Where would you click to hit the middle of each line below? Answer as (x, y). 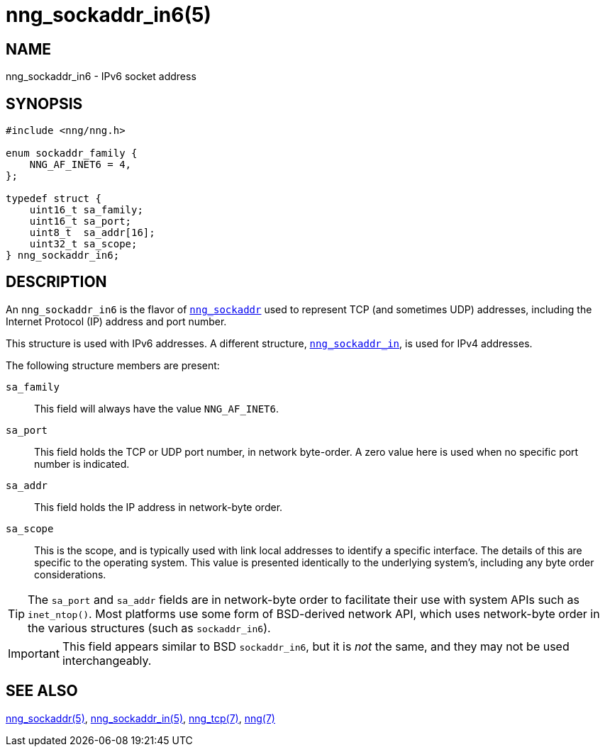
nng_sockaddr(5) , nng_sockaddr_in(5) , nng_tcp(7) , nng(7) (140, 718)
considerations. (70, 574)
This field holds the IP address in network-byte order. (159, 507)
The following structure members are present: (113, 365)
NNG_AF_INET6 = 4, (81, 165)
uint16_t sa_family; (86, 210)
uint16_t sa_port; (81, 221)
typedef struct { (54, 199)
